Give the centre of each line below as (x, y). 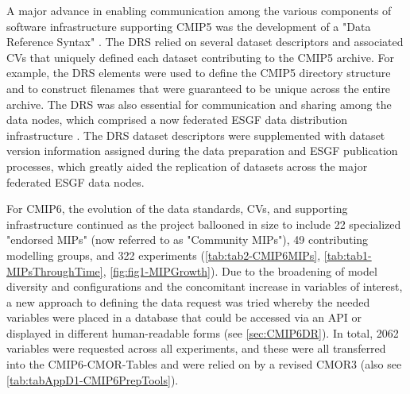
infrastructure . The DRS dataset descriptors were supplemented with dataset (196, 135)
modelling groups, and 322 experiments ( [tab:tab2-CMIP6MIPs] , (164, 255)
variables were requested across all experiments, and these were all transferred (196, 348)
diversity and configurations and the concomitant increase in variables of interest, (205, 286)
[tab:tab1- (348, 255)
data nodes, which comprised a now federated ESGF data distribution (177, 120)
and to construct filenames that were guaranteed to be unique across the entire (199, 88)
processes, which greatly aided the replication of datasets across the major (187, 166)
